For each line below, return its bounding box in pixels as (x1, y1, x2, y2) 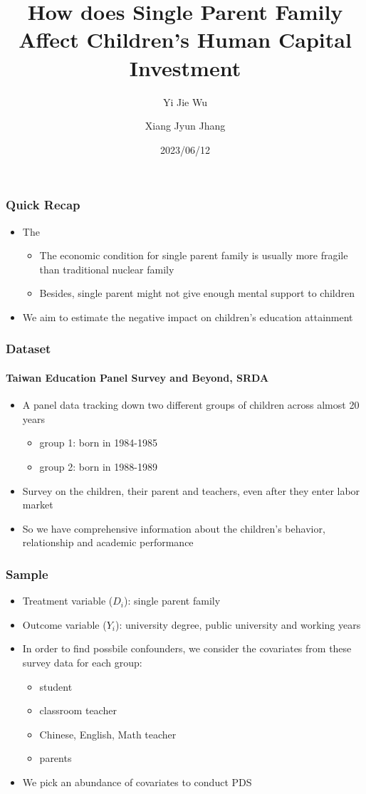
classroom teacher (39, 703, 117, 718)
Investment (129, 53, 241, 82)
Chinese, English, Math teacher (39, 726, 177, 741)
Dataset (6, 340, 51, 357)
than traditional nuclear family (39, 261, 174, 276)
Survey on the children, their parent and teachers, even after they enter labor (22, 483, 360, 498)
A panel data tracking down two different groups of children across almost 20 (22, 397, 360, 412)
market (22, 497, 53, 512)
